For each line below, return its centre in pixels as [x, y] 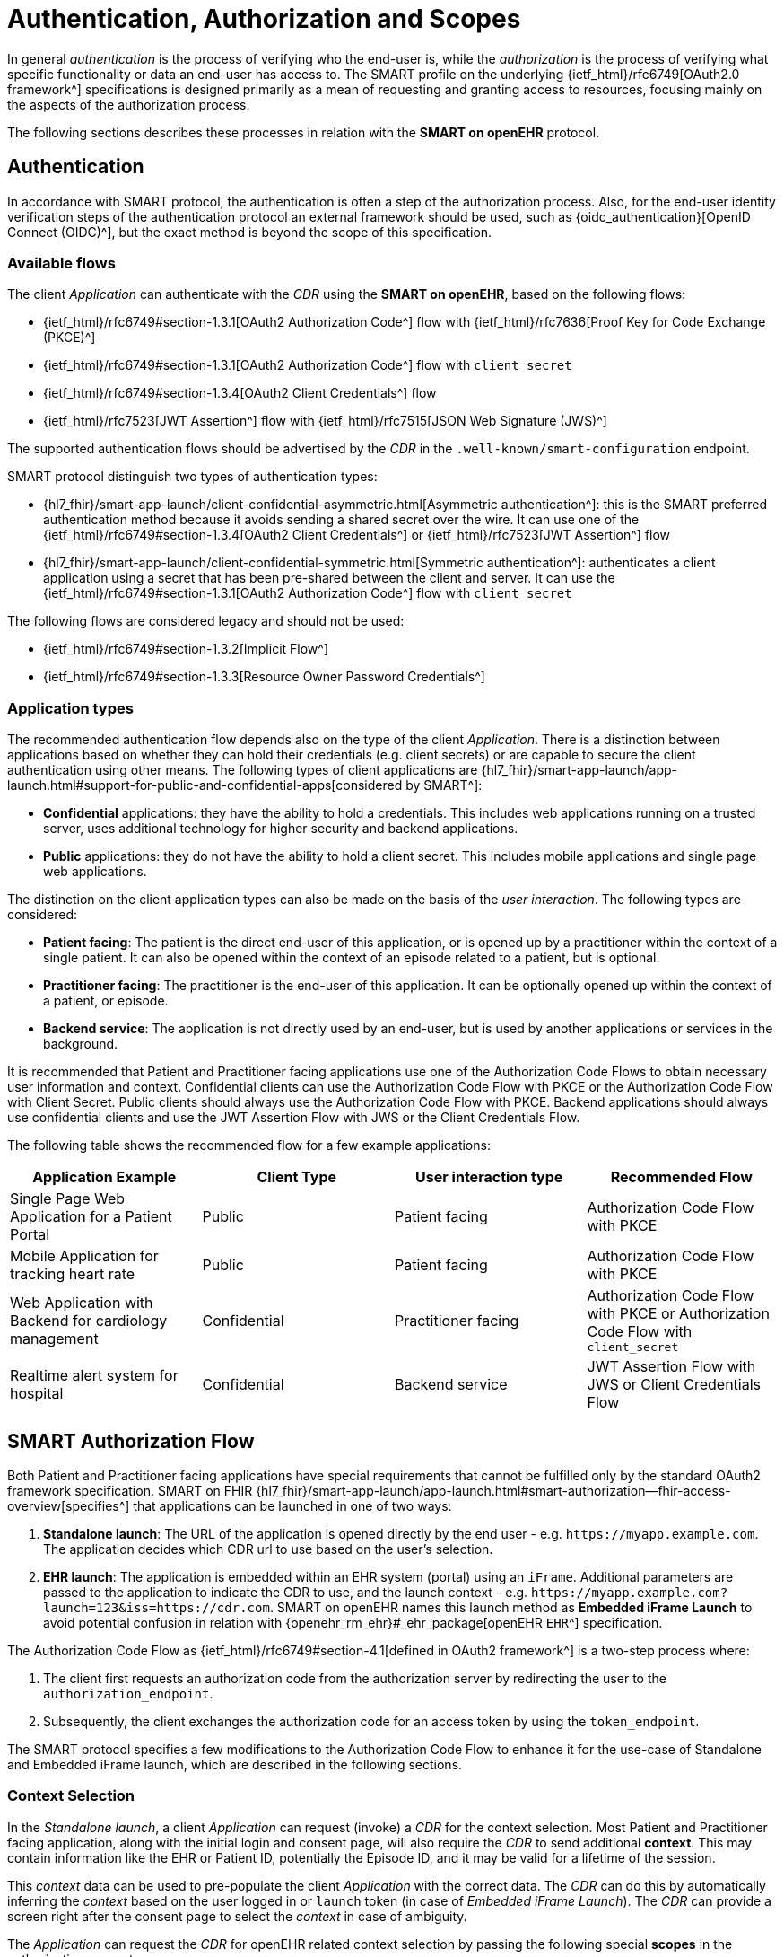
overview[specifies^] [69, 1505]
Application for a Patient [91, 1217]
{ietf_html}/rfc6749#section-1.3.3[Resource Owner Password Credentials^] [264, 677]
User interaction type [489, 1177]
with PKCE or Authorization [678, 1314]
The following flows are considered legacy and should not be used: [206, 621]
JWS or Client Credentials [674, 1385]
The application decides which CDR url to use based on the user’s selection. [268, 1549]
